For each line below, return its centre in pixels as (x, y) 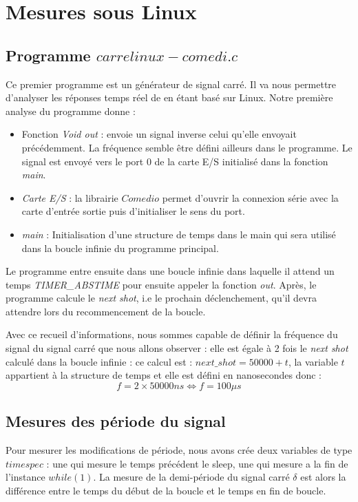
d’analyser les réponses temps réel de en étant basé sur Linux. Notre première (169, 97)
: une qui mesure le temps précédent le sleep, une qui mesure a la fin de (197, 463)
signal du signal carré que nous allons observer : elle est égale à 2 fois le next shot (177, 348)
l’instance (25, 477)
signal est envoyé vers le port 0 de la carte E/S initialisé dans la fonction (175, 161)
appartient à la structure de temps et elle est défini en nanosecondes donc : (164, 375)
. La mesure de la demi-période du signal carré (191, 477)
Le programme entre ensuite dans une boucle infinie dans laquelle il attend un (170, 271)
